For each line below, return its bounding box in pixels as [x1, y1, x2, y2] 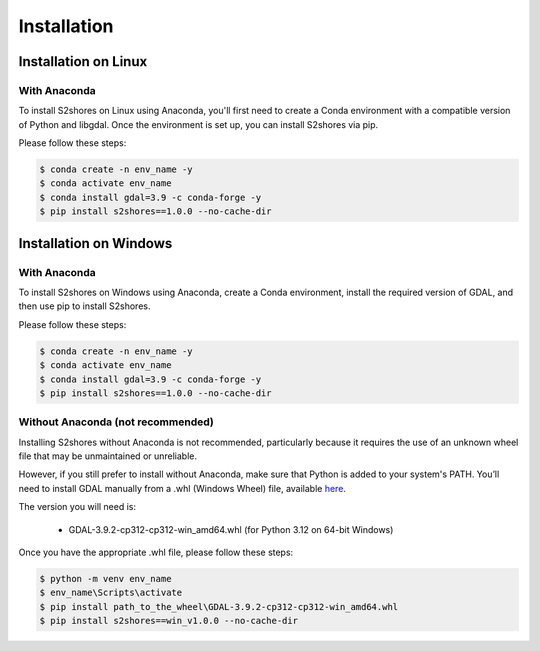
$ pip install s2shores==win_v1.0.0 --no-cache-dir [39, 615, 299, 627]
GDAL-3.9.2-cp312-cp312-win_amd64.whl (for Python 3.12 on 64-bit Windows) [68, 523, 394, 535]
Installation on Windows [18, 235, 173, 252]
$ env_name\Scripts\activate [39, 587, 183, 599]
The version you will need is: [18, 501, 137, 513]
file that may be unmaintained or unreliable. [18, 450, 198, 462]
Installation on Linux [18, 53, 148, 70]
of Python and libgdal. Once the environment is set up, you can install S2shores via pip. [18, 118, 379, 130]
